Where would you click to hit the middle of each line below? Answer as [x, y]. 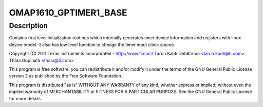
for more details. [26, 98]
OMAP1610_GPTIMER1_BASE [68, 13]
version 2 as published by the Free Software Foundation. [66, 76]
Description [28, 26]
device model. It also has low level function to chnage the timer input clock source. [92, 45]
